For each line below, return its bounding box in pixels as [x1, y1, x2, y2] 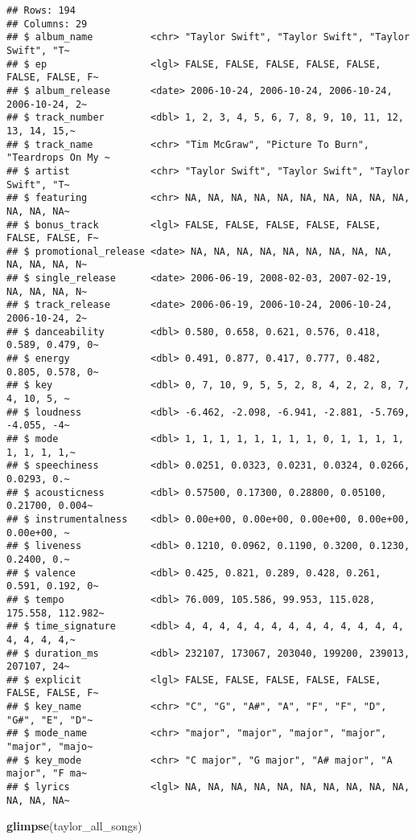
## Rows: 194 [6, 5, 76, 16]
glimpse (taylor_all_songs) [6, 817, 142, 834]
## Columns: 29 [6, 18, 88, 30]
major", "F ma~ [6, 768, 88, 780]
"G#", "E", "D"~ [6, 714, 93, 726]
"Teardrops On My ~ [6, 152, 110, 164]
